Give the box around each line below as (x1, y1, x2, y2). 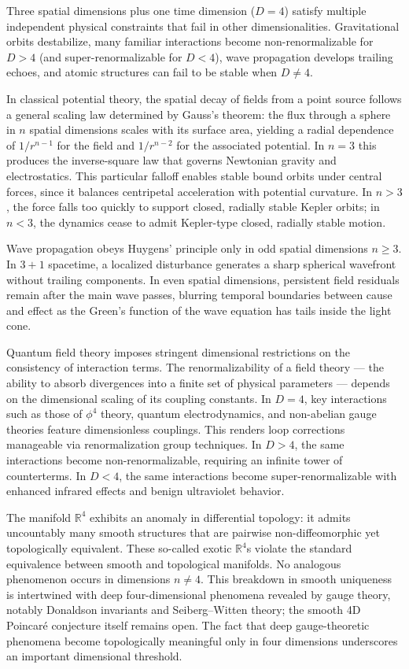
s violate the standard (246, 540, 352, 556)
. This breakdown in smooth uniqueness (201, 571, 392, 587)
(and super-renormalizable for (39, 48, 182, 65)
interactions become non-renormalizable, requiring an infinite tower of (6, 452, 343, 468)
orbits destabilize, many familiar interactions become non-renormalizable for (6, 33, 374, 50)
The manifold (6, 508, 72, 525)
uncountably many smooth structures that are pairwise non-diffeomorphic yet (6, 524, 380, 541)
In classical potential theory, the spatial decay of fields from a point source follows (6, 90, 402, 106)
